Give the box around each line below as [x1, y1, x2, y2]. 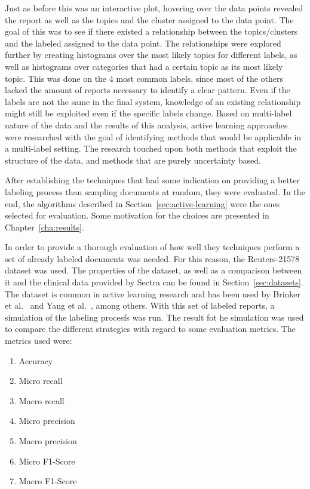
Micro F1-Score [19, 454, 75, 467]
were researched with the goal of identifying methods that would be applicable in [5, 130, 302, 143]
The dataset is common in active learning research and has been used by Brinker [5, 287, 301, 300]
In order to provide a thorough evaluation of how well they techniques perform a [5, 241, 300, 253]
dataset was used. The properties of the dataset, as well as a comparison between [5, 264, 302, 276]
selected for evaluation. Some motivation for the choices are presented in [5, 209, 269, 222]
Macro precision [19, 435, 77, 447]
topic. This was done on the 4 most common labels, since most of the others [5, 72, 284, 84]
